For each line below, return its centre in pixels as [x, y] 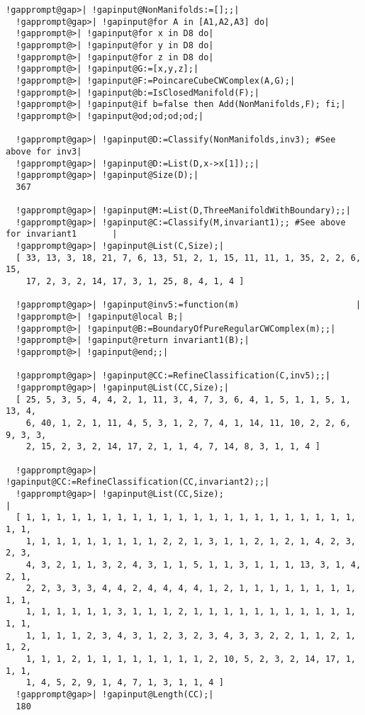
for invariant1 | [62, 234]
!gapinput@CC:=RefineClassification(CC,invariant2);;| [138, 482]
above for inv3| [44, 151]
